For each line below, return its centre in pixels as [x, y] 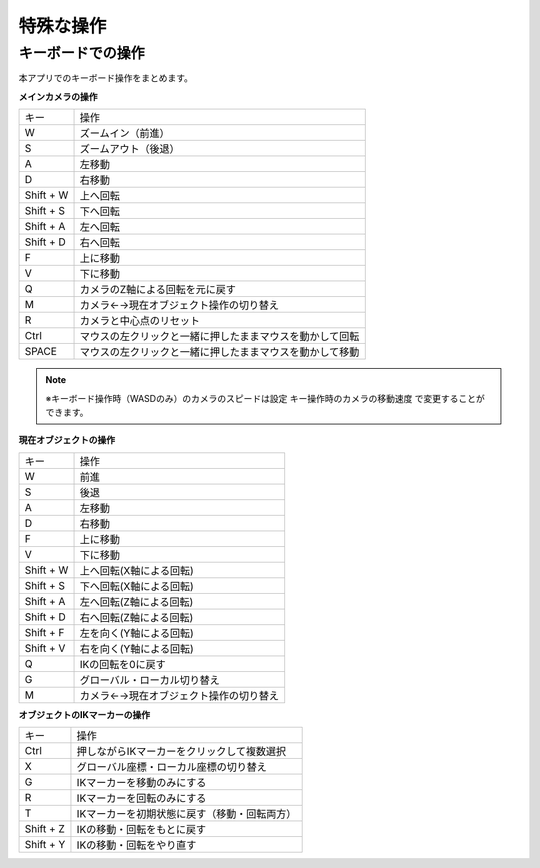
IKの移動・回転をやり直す [136, 845]
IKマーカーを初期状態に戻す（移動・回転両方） [186, 814]
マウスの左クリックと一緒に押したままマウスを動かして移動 [219, 352]
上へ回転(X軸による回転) [136, 570]
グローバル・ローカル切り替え [149, 680]
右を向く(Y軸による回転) [136, 648]
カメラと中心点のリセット [139, 321]
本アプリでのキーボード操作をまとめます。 [106, 78]
